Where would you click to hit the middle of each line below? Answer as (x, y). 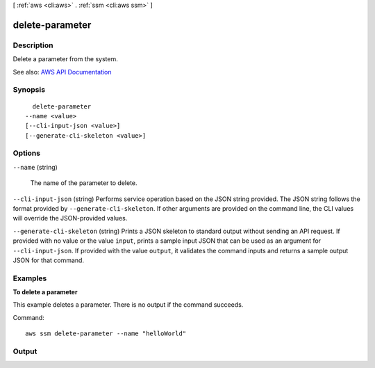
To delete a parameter (45, 292)
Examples (30, 278)
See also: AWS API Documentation (62, 72)
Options (27, 153)
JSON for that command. (49, 260)
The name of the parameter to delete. (84, 183)
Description (33, 45)
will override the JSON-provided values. (70, 218)
